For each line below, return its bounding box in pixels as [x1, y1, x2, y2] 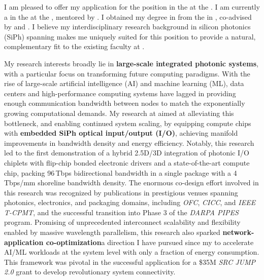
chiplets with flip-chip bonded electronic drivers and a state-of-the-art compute [4, 157, 250, 168]
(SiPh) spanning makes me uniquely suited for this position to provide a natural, [4, 31, 256, 42]
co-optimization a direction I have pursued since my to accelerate [46, 236, 254, 247]
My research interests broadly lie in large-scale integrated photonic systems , [4, 58, 258, 68]
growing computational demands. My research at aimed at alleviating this [4, 107, 234, 118]
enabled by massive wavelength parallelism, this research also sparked [4, 227, 220, 237]
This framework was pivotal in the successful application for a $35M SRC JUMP [4, 256, 255, 267]
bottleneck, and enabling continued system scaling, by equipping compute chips [4, 117, 251, 128]
